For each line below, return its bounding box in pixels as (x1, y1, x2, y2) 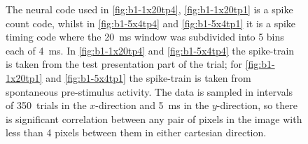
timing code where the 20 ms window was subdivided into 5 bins (6, 29, 284, 44)
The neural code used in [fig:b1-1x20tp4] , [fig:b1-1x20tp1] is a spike (6, 2, 293, 16)
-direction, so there (216, 98, 298, 113)
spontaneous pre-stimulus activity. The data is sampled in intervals (6, 84, 293, 99)
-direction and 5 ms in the (95, 98, 209, 113)
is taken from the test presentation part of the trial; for (6, 57, 242, 71)
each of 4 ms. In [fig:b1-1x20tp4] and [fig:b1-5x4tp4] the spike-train (6, 43, 295, 57)
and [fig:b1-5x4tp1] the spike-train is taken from (45, 70, 251, 85)
